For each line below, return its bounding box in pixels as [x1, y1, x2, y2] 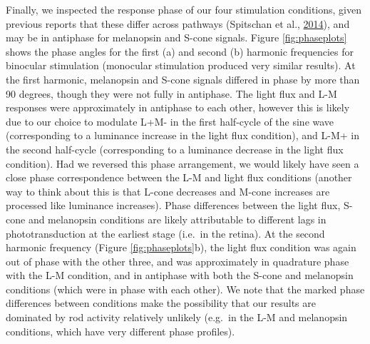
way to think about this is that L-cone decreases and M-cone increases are [6, 183, 330, 198]
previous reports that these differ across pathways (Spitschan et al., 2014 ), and [6, 16, 350, 31]
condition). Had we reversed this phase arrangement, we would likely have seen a [6, 156, 359, 171]
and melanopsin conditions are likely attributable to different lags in [28, 211, 327, 226]
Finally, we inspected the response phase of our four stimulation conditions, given [6, 2, 361, 16]
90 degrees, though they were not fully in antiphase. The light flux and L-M [6, 86, 337, 101]
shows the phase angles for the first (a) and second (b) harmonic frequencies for [6, 44, 354, 59]
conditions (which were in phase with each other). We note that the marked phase [6, 281, 365, 296]
